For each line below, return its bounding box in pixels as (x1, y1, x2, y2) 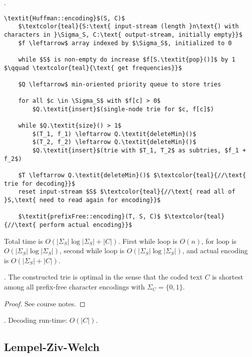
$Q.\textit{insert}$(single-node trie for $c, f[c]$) (32, 105, 214, 113)
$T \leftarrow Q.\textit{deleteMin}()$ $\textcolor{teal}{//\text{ (18, 172, 246, 179)
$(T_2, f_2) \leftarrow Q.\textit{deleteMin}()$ (32, 139, 196, 146)
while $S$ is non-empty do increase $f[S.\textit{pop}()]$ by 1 (18, 56, 236, 63)
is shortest (212, 272, 244, 282)
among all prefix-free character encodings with (4, 282, 145, 292)
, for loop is (201, 235, 237, 246)
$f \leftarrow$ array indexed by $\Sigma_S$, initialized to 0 (18, 39, 232, 47)
